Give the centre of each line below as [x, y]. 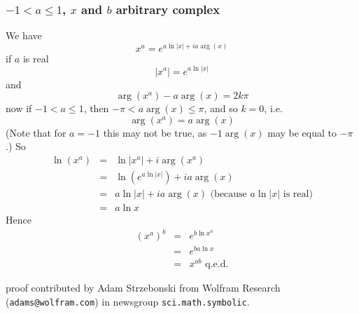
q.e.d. [217, 265]
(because [228, 194]
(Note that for [36, 132]
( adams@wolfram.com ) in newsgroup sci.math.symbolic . [128, 301]
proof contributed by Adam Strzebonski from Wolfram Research [143, 288]
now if [19, 108]
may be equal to [302, 132]
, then [96, 108]
